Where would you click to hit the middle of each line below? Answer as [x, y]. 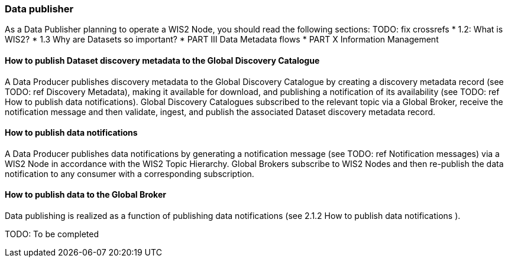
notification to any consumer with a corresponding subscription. [130, 173]
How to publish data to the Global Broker [85, 195]
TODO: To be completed [52, 234]
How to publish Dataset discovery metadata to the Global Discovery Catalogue [162, 60]
